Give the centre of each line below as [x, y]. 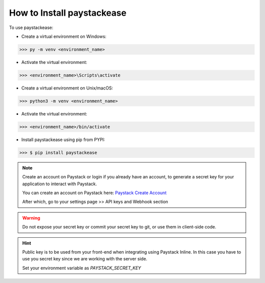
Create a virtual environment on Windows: [64, 36]
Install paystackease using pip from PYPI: [63, 140]
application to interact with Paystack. [60, 184]
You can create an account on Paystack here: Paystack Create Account [94, 193]
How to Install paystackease [68, 13]
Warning [31, 218]
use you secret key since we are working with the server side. [85, 259]
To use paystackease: [31, 28]
